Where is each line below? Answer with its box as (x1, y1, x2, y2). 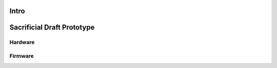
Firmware (9, 52, 34, 59)
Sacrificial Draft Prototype (9, 23, 95, 32)
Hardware (9, 39, 35, 46)
